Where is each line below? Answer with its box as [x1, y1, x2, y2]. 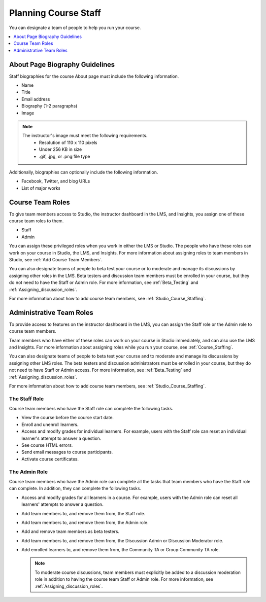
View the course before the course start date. [21, 415, 114, 421]
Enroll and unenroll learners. [21, 422, 79, 427]
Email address [21, 96, 50, 102]
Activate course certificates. [21, 456, 79, 462]
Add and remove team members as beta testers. [21, 529, 120, 534]
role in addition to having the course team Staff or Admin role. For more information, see [34, 576, 214, 582]
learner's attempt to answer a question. [21, 435, 101, 441]
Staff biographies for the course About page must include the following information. [9, 73, 179, 79]
